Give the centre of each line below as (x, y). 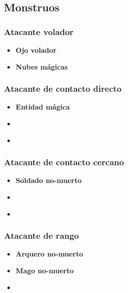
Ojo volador (36, 50)
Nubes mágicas (42, 66)
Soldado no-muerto (48, 180)
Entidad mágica (43, 107)
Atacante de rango (42, 236)
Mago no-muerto (44, 270)
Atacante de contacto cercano (64, 162)
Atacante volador (39, 31)
